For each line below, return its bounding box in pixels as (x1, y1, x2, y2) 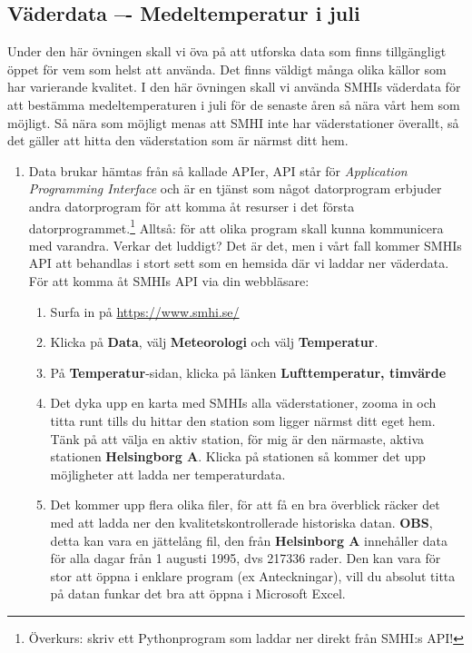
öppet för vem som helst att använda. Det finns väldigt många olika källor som (7, 59, 447, 78)
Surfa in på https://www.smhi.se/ (50, 302, 240, 321)
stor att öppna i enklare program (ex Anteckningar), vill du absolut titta (50, 566, 456, 585)
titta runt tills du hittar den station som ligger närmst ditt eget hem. (50, 411, 436, 430)
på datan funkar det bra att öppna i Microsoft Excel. (50, 584, 346, 603)
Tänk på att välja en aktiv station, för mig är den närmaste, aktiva (50, 429, 425, 448)
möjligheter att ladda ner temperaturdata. (50, 464, 286, 483)
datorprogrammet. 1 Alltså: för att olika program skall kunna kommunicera (28, 215, 444, 237)
